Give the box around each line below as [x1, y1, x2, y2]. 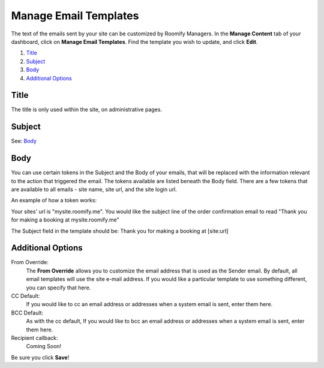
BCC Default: [11, 309, 44, 316]
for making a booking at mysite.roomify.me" [11, 216, 119, 223]
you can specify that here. [26, 284, 91, 291]
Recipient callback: [11, 334, 58, 342]
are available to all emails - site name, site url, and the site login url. [11, 186, 177, 193]
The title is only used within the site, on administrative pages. [11, 106, 162, 113]
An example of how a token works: [11, 197, 97, 204]
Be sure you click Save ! [11, 354, 70, 361]
